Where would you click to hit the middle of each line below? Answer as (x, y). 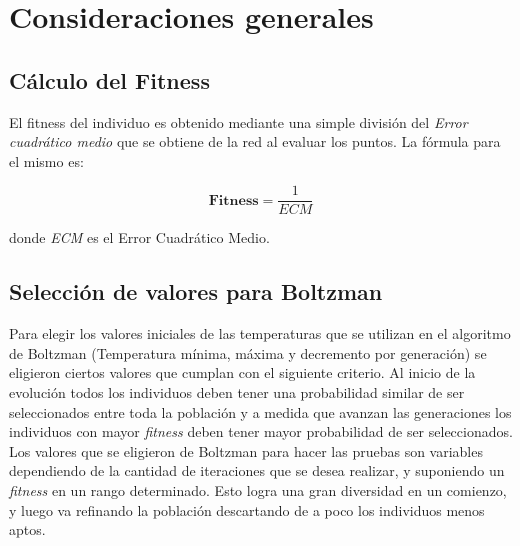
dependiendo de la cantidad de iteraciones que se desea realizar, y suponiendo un (257, 470)
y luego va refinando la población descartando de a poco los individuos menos (247, 509)
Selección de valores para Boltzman (196, 291)
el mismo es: (46, 160)
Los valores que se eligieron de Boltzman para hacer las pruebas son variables (246, 450)
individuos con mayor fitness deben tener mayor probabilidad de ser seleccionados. (261, 431)
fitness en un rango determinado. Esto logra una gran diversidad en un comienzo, (258, 489)
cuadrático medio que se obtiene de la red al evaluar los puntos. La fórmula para (255, 141)
